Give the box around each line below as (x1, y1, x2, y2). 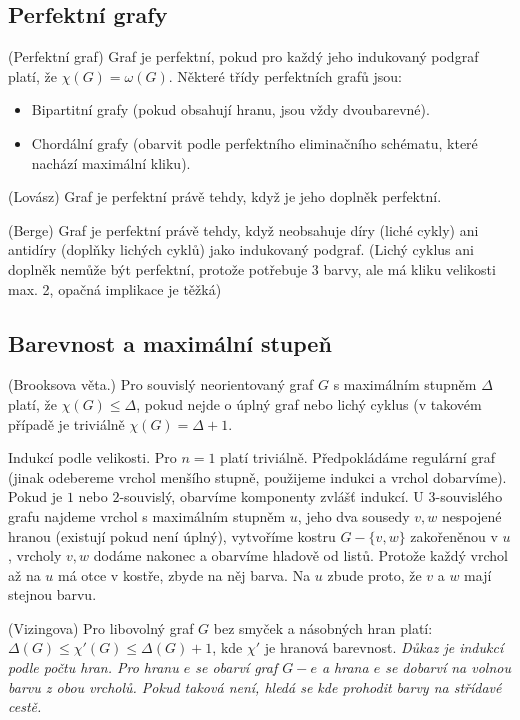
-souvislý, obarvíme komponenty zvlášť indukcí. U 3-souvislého (119, 486, 503, 507)
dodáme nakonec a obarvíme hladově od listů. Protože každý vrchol (93, 545, 508, 566)
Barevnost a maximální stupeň (8, 327, 332, 358)
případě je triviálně (8, 413, 125, 434)
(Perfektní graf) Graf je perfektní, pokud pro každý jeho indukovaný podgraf (8, 46, 479, 67)
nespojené (441, 505, 502, 526)
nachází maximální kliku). (31, 152, 191, 173)
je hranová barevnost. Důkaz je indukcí (264, 637, 504, 658)
